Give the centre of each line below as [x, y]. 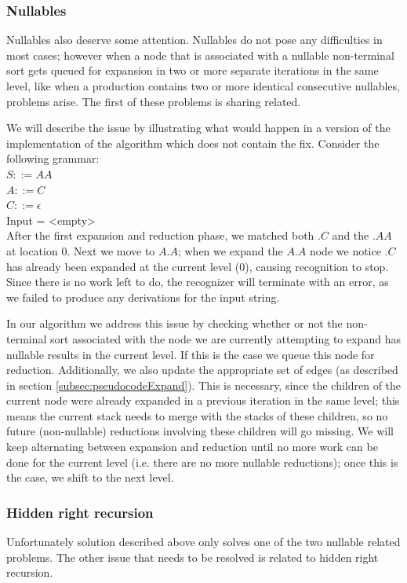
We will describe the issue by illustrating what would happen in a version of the [198, 128]
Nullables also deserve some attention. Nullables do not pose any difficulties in [194, 40]
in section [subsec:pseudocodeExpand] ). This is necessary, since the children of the [204, 385]
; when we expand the [230, 250]
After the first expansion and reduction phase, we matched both [160, 235]
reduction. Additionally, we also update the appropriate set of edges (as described [202, 370]
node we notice [345, 250]
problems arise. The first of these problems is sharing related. [154, 101]
